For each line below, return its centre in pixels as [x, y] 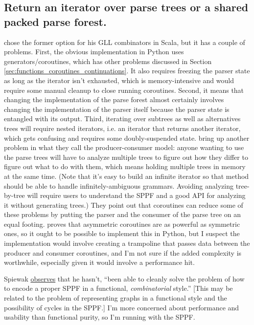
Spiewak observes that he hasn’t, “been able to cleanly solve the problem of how [124, 278]
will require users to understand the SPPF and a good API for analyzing [136, 195]
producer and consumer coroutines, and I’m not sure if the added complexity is [123, 252]
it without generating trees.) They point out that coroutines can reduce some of [124, 205]
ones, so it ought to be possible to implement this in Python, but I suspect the [122, 233]
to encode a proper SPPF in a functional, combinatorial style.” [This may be [118, 288]
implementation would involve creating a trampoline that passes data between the [127, 243]
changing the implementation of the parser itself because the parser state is [117, 109]
